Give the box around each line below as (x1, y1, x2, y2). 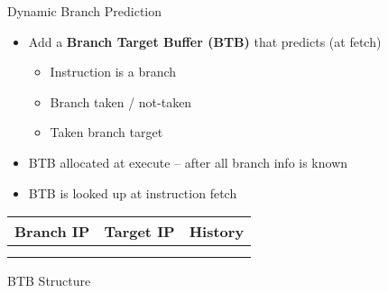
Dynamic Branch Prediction (7, 2, 162, 20)
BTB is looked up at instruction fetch (28, 183, 237, 202)
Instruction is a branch (50, 62, 177, 81)
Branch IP (14, 221, 90, 243)
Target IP (104, 221, 175, 243)
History (189, 221, 245, 243)
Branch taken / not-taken (50, 92, 192, 111)
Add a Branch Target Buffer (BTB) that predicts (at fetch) (28, 32, 382, 50)
